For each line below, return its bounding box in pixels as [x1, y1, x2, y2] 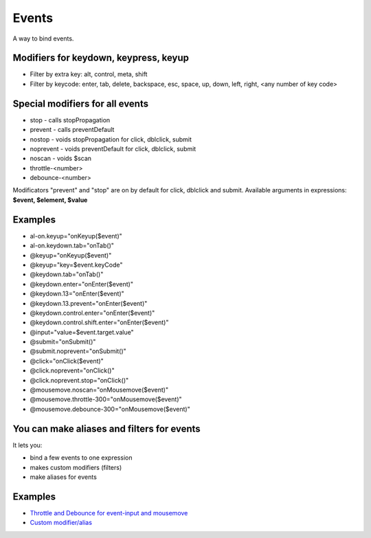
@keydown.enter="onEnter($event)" [30, 280, 134, 288]
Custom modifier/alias [30, 519, 93, 527]
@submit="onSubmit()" [30, 337, 96, 346]
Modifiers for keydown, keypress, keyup [12, 52, 189, 64]
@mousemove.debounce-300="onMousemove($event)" [30, 405, 190, 413]
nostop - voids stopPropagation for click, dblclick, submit [30, 135, 192, 144]
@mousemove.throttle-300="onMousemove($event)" [30, 395, 182, 403]
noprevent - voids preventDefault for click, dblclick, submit [30, 144, 196, 153]
